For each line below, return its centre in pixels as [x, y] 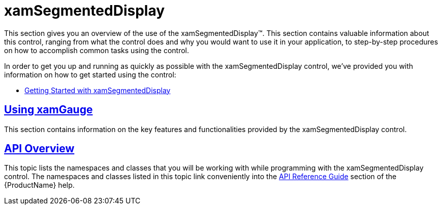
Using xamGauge [49, 110]
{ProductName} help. [39, 185]
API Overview [39, 149]
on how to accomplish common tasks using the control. [97, 50]
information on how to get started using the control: [90, 74]
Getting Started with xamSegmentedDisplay [98, 90]
